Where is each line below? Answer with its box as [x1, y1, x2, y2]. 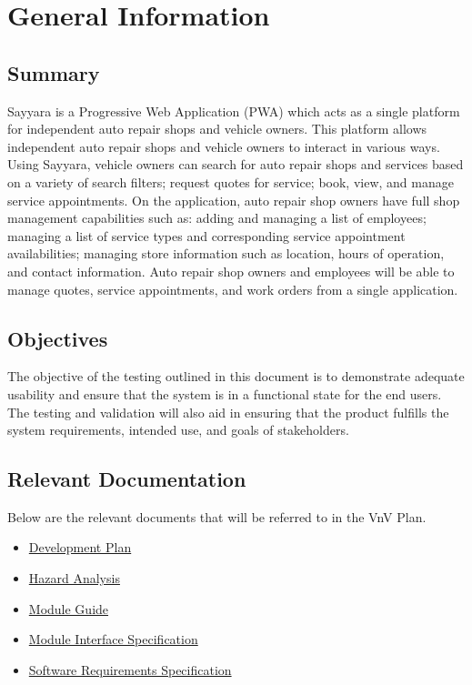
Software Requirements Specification [28, 660, 232, 679]
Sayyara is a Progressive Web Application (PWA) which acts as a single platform [7, 101, 460, 120]
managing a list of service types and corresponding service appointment [7, 226, 406, 245]
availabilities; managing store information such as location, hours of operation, [7, 244, 445, 263]
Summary [7, 58, 100, 86]
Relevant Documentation [7, 465, 246, 493]
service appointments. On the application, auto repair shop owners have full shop [7, 190, 460, 209]
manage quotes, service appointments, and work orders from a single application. [7, 279, 458, 298]
